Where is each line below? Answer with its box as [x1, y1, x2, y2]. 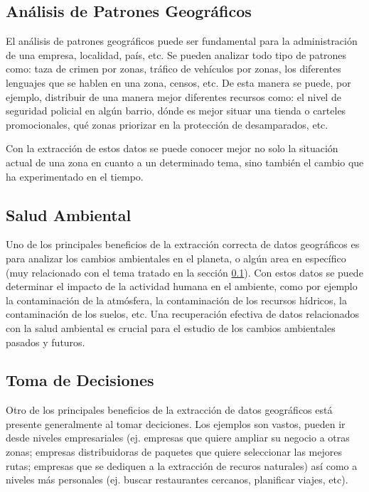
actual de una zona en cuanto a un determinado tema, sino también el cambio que [6, 154, 364, 169]
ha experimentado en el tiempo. [6, 169, 144, 183]
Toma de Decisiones [6, 369, 154, 391]
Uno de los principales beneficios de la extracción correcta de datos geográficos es [6, 237, 360, 252]
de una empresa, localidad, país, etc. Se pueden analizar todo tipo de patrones [6, 47, 347, 62]
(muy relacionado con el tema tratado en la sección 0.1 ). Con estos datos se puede [6, 264, 363, 279]
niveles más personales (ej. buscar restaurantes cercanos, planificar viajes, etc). [6, 472, 348, 487]
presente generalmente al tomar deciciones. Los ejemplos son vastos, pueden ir [6, 416, 346, 431]
